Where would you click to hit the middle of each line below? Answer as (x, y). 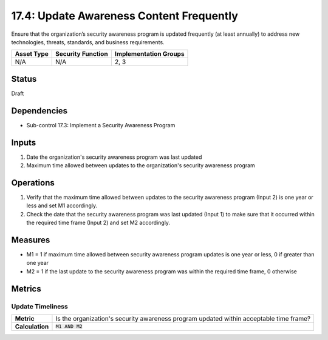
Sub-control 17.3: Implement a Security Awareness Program (101, 125)
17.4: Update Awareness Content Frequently (125, 16)
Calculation (32, 326)
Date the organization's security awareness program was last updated (114, 157)
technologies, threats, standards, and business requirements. (88, 42)
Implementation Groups (149, 54)
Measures (31, 240)
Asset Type (32, 54)
